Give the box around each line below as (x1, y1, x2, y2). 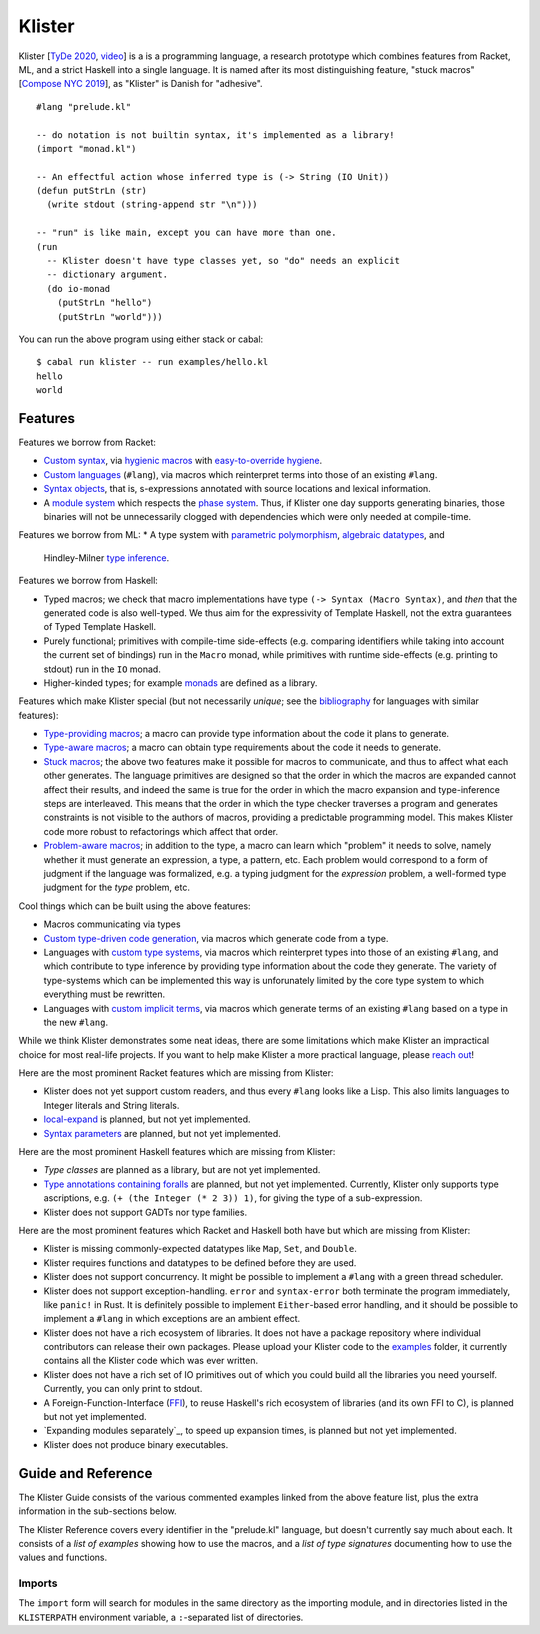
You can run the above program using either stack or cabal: (18, 333, 264, 345)
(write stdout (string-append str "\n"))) (46, 199, 259, 210)
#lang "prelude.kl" (36, 101, 132, 112)
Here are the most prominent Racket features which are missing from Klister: (18, 1067, 334, 1079)
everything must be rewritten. (43, 988, 166, 1000)
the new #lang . (43, 1016, 109, 1028)
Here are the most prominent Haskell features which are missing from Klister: (18, 1146, 336, 1158)
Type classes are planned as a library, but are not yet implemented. (43, 1164, 321, 1176)
